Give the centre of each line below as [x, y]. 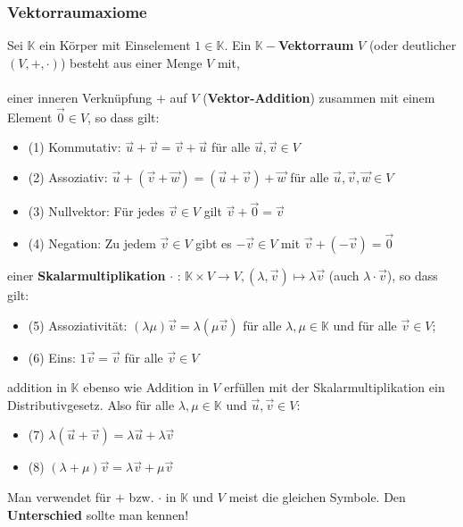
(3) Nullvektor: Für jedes [96, 211]
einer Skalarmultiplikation [87, 276]
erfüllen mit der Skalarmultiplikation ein [335, 387]
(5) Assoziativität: [78, 325]
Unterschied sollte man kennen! [98, 514]
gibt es [214, 243]
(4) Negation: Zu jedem [92, 243]
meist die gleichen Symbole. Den [317, 497]
